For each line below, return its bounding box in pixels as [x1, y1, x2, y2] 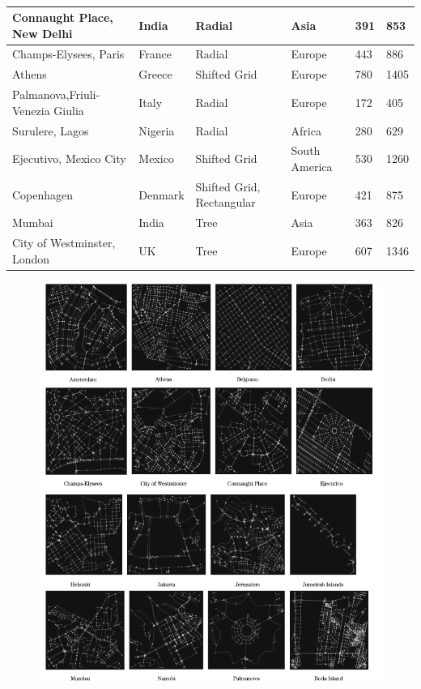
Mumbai [12, 214, 53, 231]
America [291, 158, 333, 174]
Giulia [53, 101, 84, 118]
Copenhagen [12, 186, 74, 203]
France [138, 45, 172, 62]
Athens [12, 66, 47, 83]
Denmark [138, 186, 185, 203]
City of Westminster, [12, 234, 116, 251]
